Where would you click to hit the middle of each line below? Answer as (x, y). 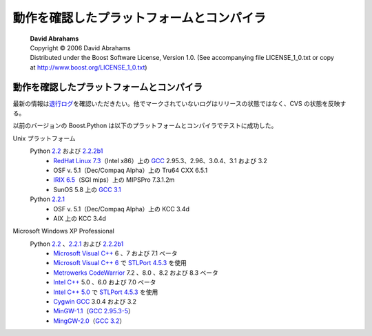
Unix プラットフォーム (44, 138)
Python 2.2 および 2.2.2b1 (66, 151)
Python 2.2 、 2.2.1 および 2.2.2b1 (77, 244)
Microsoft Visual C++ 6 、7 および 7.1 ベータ (116, 253)
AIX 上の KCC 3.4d (80, 218)
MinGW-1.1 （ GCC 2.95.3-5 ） (94, 311)
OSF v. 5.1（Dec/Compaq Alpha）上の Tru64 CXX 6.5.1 (131, 170)
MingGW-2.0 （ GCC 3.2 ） (90, 321)
